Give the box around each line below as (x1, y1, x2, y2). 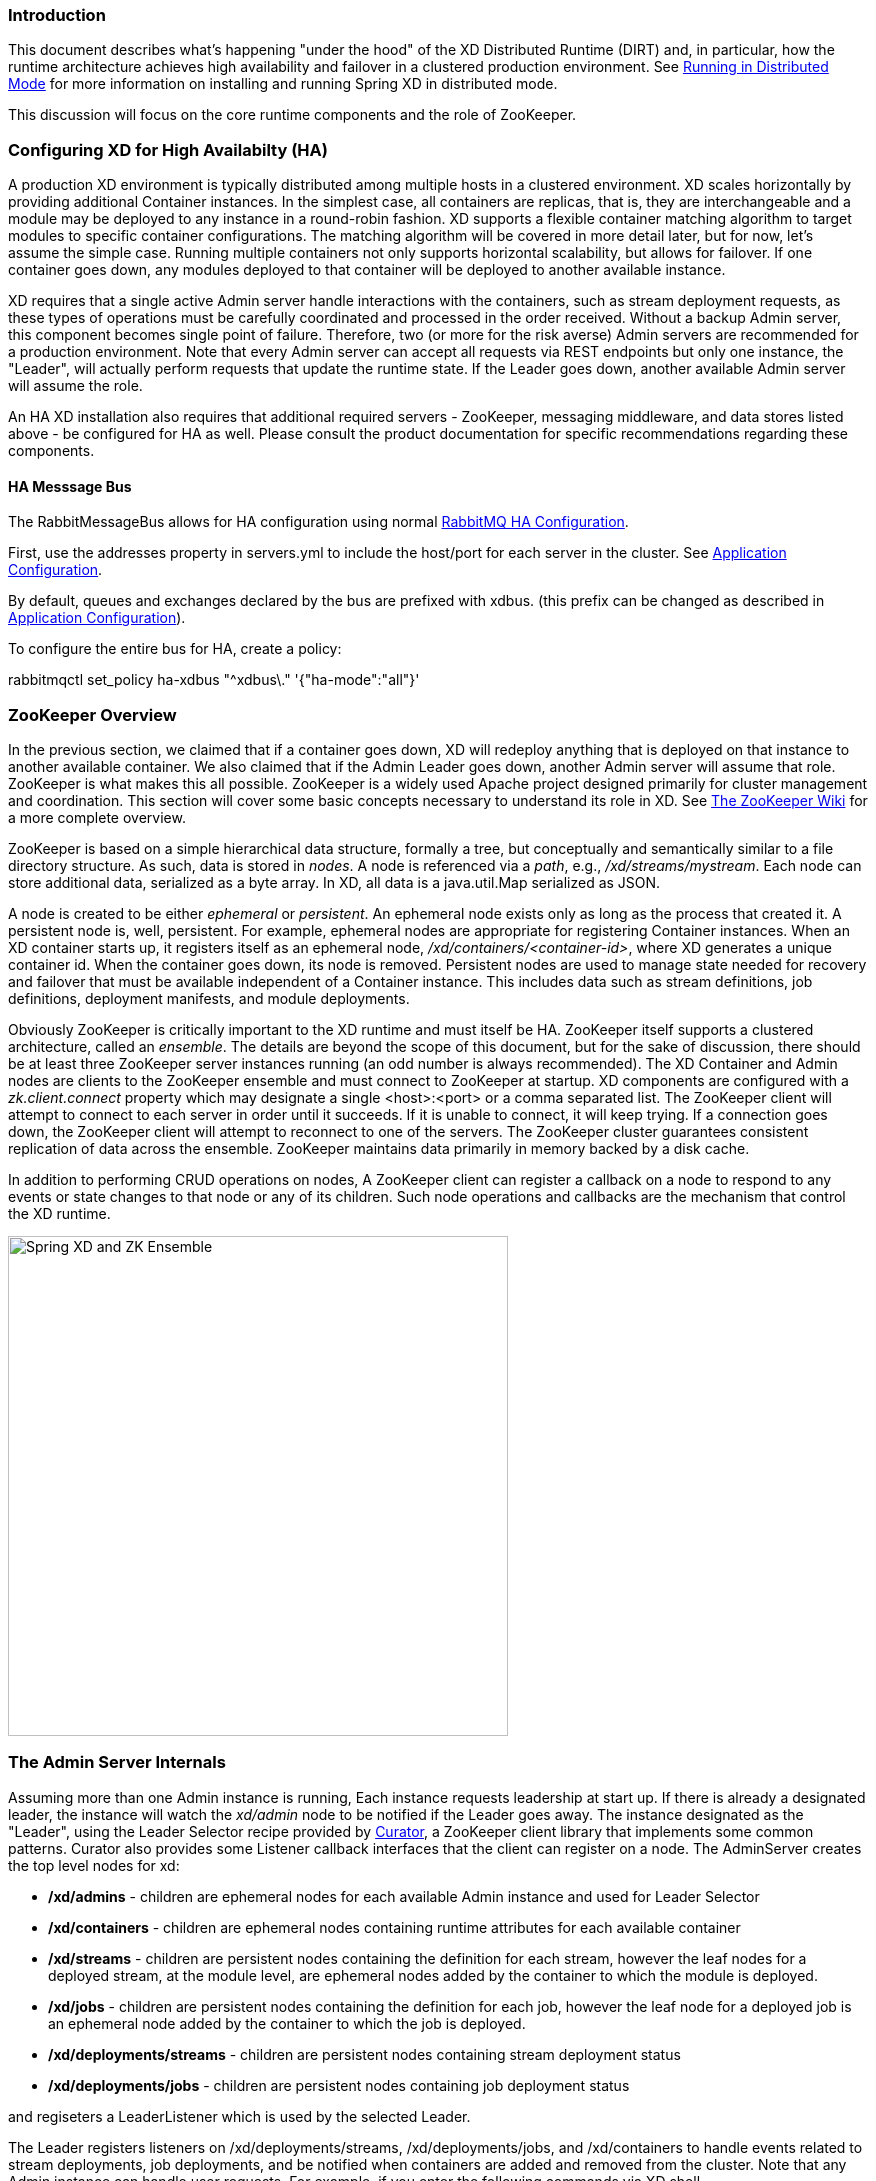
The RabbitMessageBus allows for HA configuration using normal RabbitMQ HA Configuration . (8, 513, 629, 531)
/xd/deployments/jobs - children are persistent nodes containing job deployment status (48, 2076, 630, 2094)
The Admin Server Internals (8, 1752, 226, 1773)
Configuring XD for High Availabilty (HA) (8, 139, 328, 160)
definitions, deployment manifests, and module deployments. (8, 990, 410, 1008)
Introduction (8, 5, 106, 25)
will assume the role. (8, 377, 143, 395)
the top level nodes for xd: (8, 1856, 180, 1874)
